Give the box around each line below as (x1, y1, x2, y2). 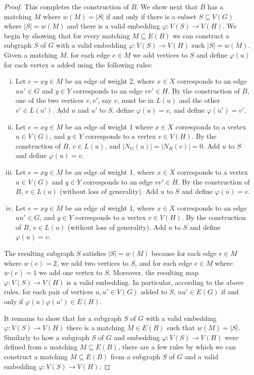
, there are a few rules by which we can (118, 342, 236, 352)
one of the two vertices (15, 95, 84, 105)
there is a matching (66, 322, 125, 333)
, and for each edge (135, 257, 192, 268)
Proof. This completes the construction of (4, 1, 129, 11)
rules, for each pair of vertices (4, 286, 94, 297)
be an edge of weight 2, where (65, 76, 155, 86)
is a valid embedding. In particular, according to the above (66, 277, 244, 287)
